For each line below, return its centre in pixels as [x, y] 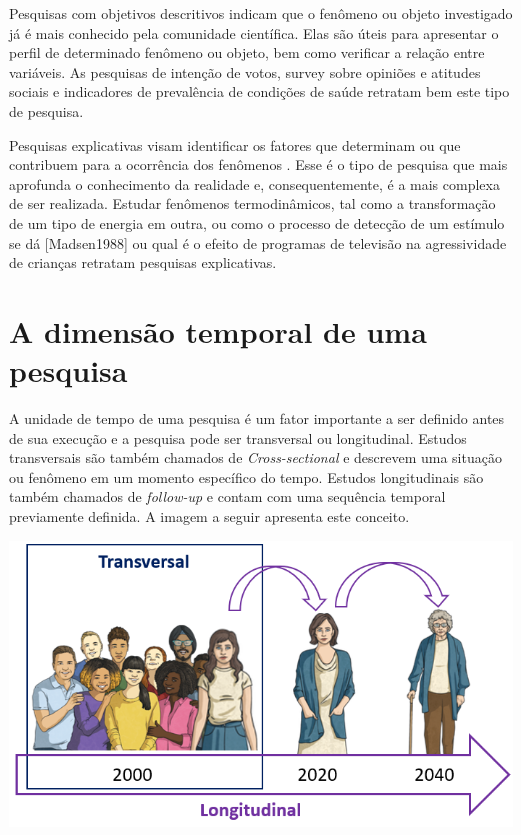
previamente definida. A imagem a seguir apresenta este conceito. [209, 516]
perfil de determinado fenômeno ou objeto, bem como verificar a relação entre [247, 52]
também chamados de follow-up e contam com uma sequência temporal [227, 496]
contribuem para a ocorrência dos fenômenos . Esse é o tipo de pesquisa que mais [258, 164]
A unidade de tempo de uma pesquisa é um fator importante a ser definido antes [257, 418]
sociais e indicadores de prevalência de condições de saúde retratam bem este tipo [259, 91]
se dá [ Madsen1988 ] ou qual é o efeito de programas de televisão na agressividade [258, 242]
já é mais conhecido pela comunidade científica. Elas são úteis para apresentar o [254, 32]
